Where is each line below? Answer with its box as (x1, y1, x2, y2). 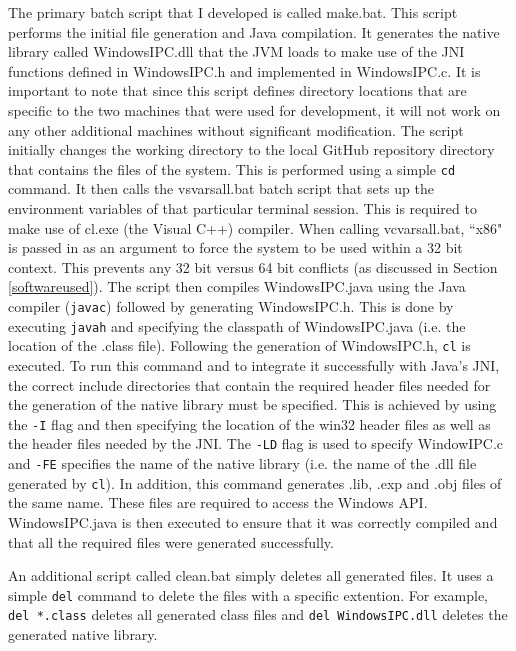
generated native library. (8, 624, 158, 645)
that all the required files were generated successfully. (8, 531, 334, 552)
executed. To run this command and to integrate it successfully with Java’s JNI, (8, 354, 500, 375)
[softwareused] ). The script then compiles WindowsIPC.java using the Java (8, 276, 466, 297)
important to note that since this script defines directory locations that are (8, 80, 467, 101)
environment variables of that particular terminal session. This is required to (8, 198, 477, 218)
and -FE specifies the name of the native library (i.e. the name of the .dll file (8, 453, 477, 474)
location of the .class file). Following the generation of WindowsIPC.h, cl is (8, 335, 471, 356)
